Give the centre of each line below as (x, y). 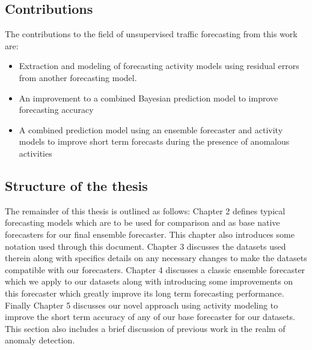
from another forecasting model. (78, 77)
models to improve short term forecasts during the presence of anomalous (154, 141)
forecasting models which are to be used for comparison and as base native (142, 222)
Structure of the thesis (76, 185)
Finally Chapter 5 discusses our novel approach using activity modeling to (142, 305)
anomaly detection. (40, 340)
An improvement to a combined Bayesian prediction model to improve (148, 98)
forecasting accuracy (56, 110)
